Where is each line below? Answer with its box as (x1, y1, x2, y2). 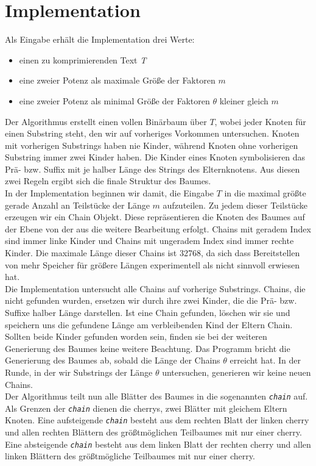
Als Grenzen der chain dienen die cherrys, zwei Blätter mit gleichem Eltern (5, 401, 287, 414)
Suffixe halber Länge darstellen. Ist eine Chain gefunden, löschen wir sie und (5, 306, 290, 318)
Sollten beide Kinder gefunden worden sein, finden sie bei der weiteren (5, 330, 267, 343)
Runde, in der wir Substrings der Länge (5, 365, 153, 378)
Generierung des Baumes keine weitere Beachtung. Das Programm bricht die (5, 342, 290, 354)
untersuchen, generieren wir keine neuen (162, 365, 311, 378)
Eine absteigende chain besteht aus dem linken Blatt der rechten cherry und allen (5, 437, 311, 450)
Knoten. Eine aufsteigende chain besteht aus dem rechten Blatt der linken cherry (5, 414, 309, 426)
